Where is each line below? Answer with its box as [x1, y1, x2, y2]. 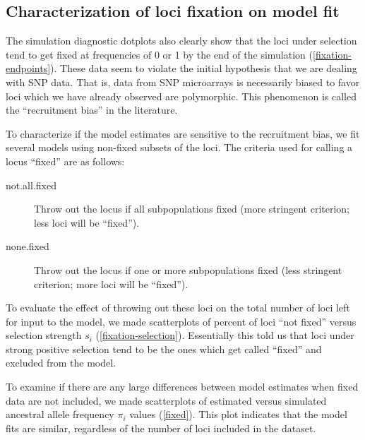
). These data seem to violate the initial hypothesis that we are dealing [50, 61, 357, 76]
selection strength [6, 328, 82, 343]
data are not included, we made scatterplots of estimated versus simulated [6, 393, 327, 408]
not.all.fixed [6, 177, 56, 192]
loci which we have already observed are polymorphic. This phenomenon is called [6, 88, 357, 103]
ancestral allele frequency [6, 407, 114, 422]
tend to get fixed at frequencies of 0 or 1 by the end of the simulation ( [6, 47, 313, 61]
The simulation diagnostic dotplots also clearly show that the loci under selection [6, 33, 357, 48]
